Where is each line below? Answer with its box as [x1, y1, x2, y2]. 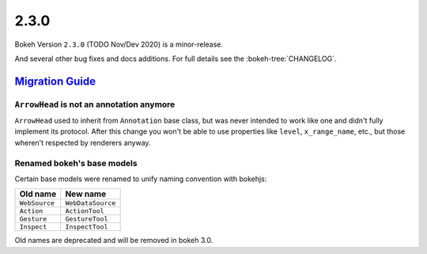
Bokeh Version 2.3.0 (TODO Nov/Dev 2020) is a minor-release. [14, 40, 224, 49]
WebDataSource [65, 199, 116, 207]
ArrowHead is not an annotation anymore [14, 99, 176, 110]
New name [65, 188, 107, 199]
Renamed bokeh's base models [14, 157, 138, 169]
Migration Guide [14, 74, 96, 88]
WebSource [19, 199, 55, 207]
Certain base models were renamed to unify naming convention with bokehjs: [14, 174, 267, 184]
